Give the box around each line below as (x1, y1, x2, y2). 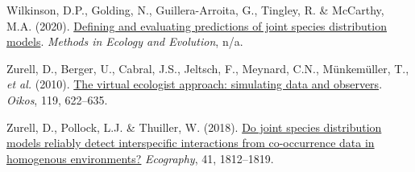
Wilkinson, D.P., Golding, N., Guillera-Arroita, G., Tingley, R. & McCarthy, (6, 2, 384, 18)
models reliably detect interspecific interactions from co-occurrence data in (6, 134, 375, 151)
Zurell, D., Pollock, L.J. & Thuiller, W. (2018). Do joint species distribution (6, 118, 382, 135)
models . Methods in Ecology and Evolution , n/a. (6, 33, 243, 50)
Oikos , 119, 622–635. (6, 91, 108, 108)
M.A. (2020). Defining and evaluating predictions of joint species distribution (6, 17, 387, 34)
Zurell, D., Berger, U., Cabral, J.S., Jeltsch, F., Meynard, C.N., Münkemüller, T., (6, 59, 409, 76)
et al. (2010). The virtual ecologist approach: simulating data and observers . (6, 76, 383, 92)
